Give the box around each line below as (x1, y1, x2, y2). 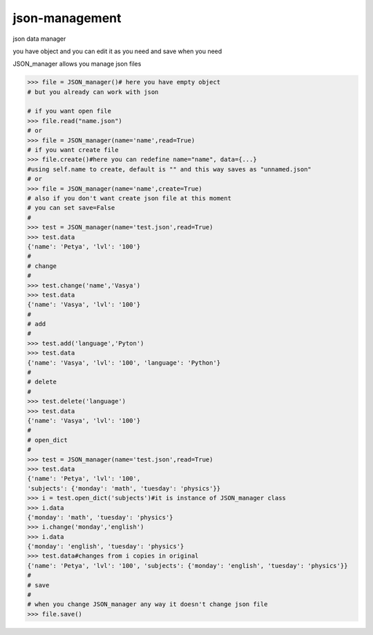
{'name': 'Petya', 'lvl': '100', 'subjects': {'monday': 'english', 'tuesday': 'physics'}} (27, 562, 348, 569)
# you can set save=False (27, 204, 115, 212)
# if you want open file (27, 107, 112, 115)
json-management (12, 10, 122, 26)
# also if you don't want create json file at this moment (27, 194, 231, 202)
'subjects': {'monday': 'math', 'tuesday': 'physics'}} (27, 484, 221, 492)
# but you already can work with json (27, 88, 159, 96)
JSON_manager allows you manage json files (12, 59, 142, 68)
